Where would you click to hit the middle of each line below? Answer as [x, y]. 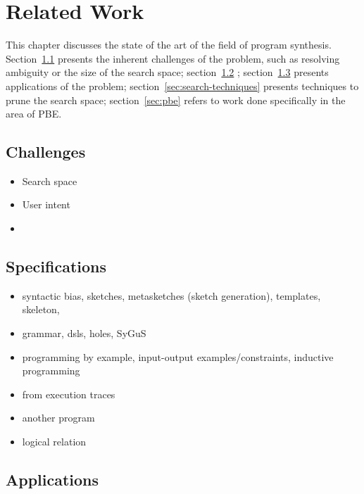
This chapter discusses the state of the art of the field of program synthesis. [169, 45]
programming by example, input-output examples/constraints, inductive [178, 356]
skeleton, [41, 309]
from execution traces [69, 394]
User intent [46, 204]
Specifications [56, 266]
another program [58, 418]
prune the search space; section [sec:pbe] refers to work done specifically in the [176, 100]
